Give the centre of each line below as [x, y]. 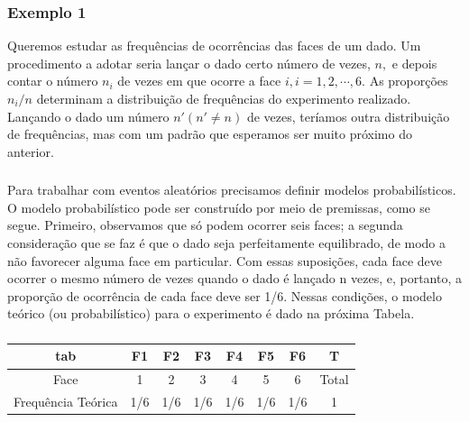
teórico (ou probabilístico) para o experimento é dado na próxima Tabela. [211, 313]
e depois [414, 63]
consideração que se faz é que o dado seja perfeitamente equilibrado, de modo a [227, 243]
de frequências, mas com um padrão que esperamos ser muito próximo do [210, 134]
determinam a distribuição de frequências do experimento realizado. [224, 98]
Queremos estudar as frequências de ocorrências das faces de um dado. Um [214, 46]
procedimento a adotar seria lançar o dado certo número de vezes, [189, 63]
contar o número [53, 81]
